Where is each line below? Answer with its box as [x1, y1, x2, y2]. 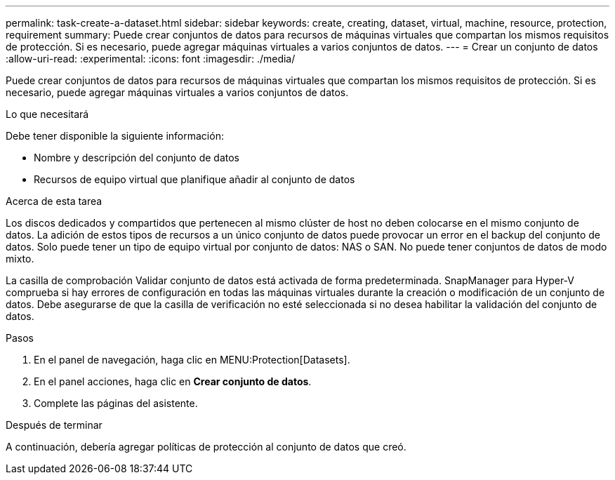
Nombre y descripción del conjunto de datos [34, 152, 239, 164]
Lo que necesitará [6, 108, 89, 120]
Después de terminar [6, 419, 102, 431]
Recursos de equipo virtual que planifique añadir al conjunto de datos [34, 173, 355, 185]
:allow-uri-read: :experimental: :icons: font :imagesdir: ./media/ [6, 53, 296, 65]
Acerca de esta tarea [6, 195, 102, 207]
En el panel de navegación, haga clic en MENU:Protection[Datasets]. [34, 354, 350, 366]
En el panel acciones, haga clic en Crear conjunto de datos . [34, 375, 312, 387]
